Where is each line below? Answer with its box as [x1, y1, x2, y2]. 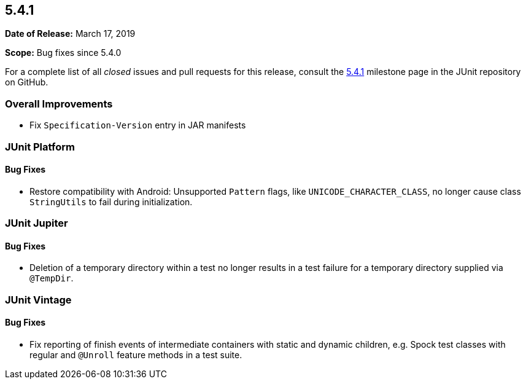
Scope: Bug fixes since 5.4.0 [5, 47, 122, 58]
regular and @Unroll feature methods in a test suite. [29, 349, 242, 360]
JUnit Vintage [5, 293, 72, 306]
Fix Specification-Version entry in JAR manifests [29, 120, 246, 131]
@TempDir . [29, 273, 74, 284]
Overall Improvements [5, 97, 113, 110]
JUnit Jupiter [5, 217, 68, 230]
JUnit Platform [5, 140, 75, 153]
